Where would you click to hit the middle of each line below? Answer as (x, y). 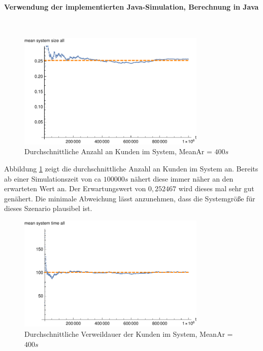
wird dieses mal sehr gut (216, 188)
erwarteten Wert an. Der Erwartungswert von (75, 188)
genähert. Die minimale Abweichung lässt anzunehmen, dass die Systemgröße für (130, 198)
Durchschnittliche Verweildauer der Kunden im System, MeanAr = (129, 334)
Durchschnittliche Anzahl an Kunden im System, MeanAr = (118, 151)
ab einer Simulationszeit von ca (53, 178)
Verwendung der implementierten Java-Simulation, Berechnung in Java (131, 6)
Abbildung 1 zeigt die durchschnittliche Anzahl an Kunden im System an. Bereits (131, 168)
